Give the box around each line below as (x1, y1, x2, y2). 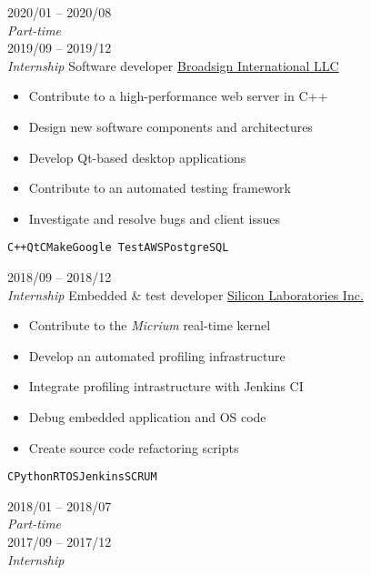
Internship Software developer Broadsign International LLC (7, 55, 339, 75)
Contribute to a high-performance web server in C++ (28, 86, 328, 106)
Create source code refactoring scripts (28, 438, 239, 457)
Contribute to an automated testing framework (28, 178, 291, 197)
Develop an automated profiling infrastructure (28, 346, 286, 365)
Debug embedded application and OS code (28, 407, 266, 426)
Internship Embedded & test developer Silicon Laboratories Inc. (7, 285, 364, 304)
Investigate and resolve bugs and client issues (28, 208, 280, 227)
